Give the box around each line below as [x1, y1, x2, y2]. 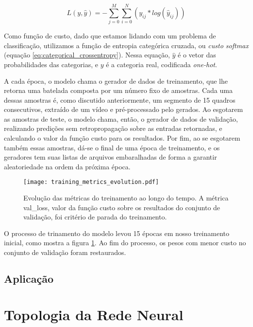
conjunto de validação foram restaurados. [4, 247, 126, 257]
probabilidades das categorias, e [4, 59, 98, 69]
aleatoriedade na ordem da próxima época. [4, 161, 131, 171]
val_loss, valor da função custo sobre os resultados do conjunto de [23, 202, 220, 212]
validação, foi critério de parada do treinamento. [23, 212, 167, 222]
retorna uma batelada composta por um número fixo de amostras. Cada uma [4, 85, 233, 95]
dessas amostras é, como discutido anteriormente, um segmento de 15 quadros [4, 94, 236, 105]
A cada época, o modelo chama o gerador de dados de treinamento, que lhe [4, 75, 228, 86]
